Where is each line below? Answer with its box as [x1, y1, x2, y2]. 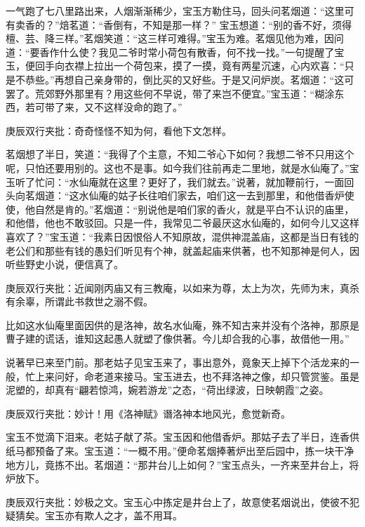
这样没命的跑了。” [103, 100, 182, 114]
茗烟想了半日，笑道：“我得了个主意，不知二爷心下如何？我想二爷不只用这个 [6, 147, 354, 161]
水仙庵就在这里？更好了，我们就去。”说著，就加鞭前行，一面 [69, 174, 345, 189]
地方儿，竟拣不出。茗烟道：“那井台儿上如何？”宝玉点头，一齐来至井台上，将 [6, 457, 359, 472]
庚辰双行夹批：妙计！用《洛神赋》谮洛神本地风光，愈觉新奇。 [6, 406, 291, 420]
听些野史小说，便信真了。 [6, 257, 124, 272]
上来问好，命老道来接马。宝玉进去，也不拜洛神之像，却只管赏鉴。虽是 [34, 368, 359, 383]
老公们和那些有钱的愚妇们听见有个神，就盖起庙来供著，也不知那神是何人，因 [6, 243, 359, 258]
